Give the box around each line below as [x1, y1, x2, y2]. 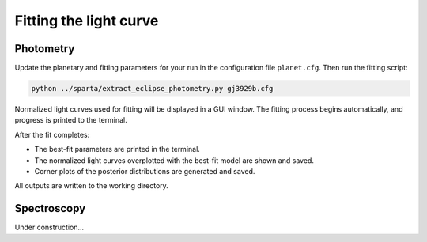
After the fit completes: [14, 130, 90, 139]
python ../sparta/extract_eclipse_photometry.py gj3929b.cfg [31, 84, 274, 93]
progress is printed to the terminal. [14, 115, 128, 125]
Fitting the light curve [14, 12, 159, 29]
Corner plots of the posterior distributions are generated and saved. [34, 166, 255, 176]
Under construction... [14, 222, 85, 233]
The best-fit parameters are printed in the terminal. [34, 145, 201, 154]
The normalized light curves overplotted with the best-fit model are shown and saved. [34, 155, 314, 165]
